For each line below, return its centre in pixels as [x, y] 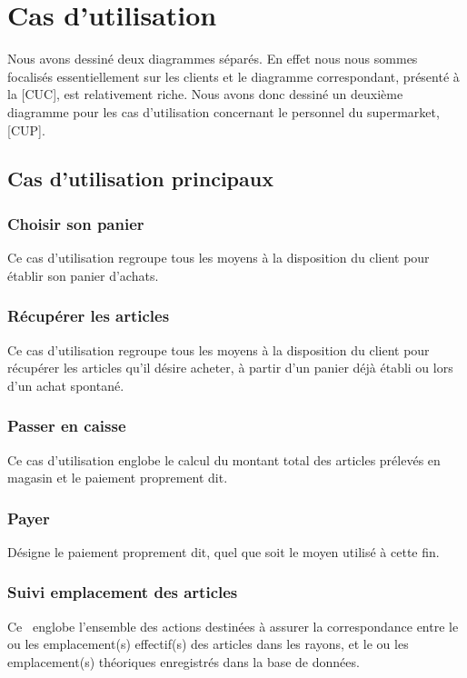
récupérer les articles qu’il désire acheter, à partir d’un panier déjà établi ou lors [230, 368]
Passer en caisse [67, 426]
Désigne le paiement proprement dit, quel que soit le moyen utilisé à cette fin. [224, 551]
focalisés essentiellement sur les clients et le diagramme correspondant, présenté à [233, 76]
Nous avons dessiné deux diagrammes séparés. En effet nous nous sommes [213, 59]
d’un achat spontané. [66, 385]
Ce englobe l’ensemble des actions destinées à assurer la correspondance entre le [233, 626]
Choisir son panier [76, 223]
